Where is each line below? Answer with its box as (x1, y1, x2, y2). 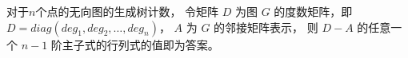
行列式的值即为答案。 (106, 36, 219, 52)
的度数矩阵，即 (274, 3, 353, 19)
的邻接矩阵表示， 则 (214, 18, 318, 35)
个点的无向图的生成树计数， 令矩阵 (35, 3, 219, 19)
